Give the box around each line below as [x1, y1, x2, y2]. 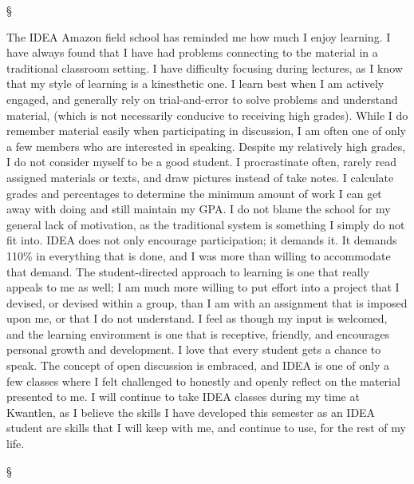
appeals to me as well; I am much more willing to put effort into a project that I [6, 279, 400, 296]
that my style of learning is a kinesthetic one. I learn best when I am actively [6, 75, 384, 92]
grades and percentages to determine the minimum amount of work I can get [6, 184, 382, 201]
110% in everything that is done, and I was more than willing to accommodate [6, 247, 391, 264]
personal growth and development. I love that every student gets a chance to [6, 341, 381, 358]
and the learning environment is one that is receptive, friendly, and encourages [6, 325, 390, 342]
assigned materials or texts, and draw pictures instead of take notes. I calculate [6, 169, 394, 185]
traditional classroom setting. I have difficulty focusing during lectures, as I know [6, 59, 403, 76]
